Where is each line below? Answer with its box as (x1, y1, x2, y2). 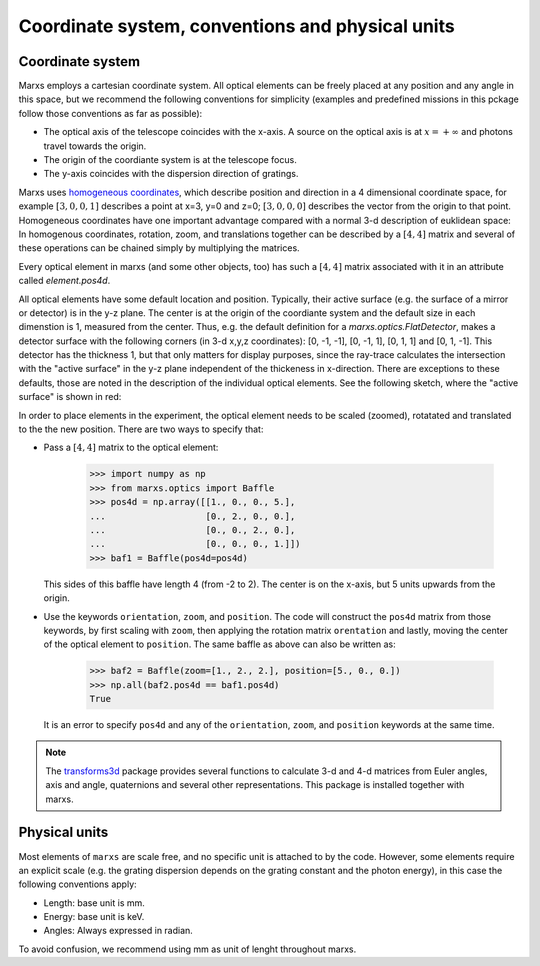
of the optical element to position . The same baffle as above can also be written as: (43, 638, 396, 650)
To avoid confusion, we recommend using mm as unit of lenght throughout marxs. (18, 943, 357, 955)
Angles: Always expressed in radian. (43, 925, 194, 937)
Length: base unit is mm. (43, 896, 145, 909)
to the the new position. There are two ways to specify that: (18, 423, 264, 435)
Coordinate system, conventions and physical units (18, 15, 455, 37)
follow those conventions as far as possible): (18, 107, 203, 119)
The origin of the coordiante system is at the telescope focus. (43, 154, 297, 166)
